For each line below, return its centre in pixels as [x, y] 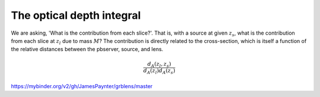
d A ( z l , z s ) [159, 65]
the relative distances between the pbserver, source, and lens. [87, 49]
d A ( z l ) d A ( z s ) [159, 72]
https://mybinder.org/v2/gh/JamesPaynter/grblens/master [82, 86]
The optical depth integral [76, 15]
